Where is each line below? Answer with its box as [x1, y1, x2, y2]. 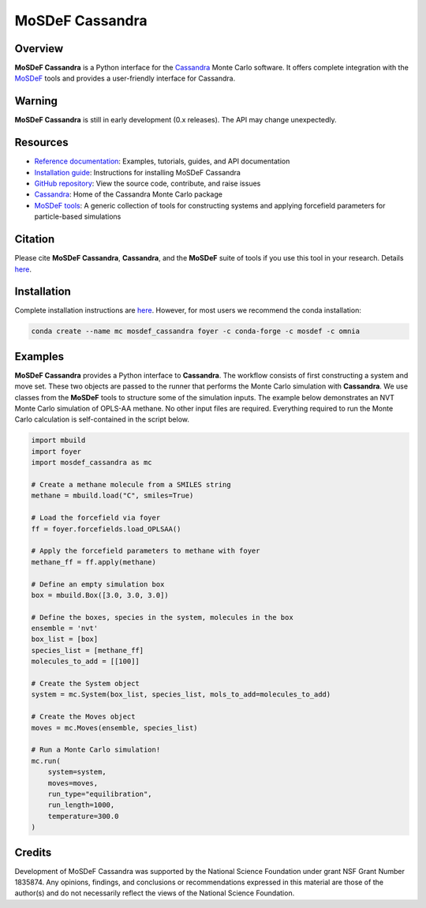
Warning [14, 95, 58, 108]
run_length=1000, [47, 801, 115, 809]
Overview [14, 42, 64, 55]
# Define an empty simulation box [31, 580, 165, 588]
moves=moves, [47, 779, 99, 787]
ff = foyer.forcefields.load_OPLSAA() [31, 524, 181, 533]
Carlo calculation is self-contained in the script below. [14, 415, 189, 424]
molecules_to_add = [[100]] [31, 657, 140, 666]
